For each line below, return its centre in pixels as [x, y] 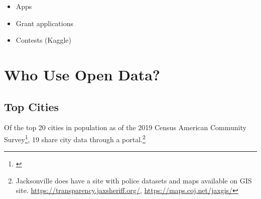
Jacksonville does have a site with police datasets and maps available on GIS [134, 180]
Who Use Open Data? [82, 74]
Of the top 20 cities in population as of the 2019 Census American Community [125, 127]
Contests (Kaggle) [43, 40]
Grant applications [44, 23]
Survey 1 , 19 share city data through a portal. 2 [75, 138]
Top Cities [32, 106]
